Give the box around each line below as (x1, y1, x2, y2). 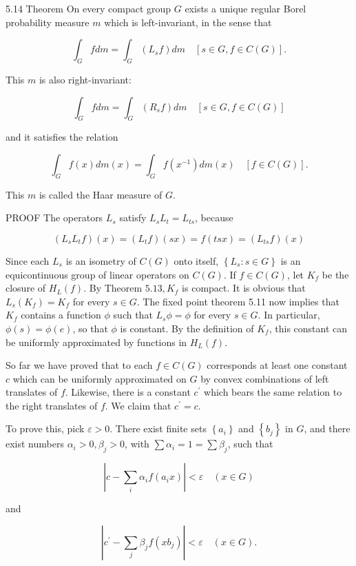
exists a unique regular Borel (185, 1, 306, 15)
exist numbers (6, 436, 64, 451)
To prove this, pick (6, 421, 85, 436)
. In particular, (258, 307, 320, 322)
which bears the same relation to (204, 385, 342, 399)
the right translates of (6, 398, 98, 412)
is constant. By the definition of (120, 321, 254, 335)
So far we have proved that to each (6, 358, 153, 372)
